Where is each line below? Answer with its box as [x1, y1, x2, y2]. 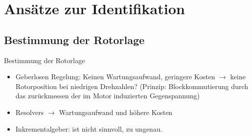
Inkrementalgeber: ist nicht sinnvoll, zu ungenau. [15, 123, 163, 134]
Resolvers [15, 107, 44, 117]
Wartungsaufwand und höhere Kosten [59, 107, 172, 117]
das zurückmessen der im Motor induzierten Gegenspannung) [15, 91, 200, 101]
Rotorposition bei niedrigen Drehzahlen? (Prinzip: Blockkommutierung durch [15, 81, 249, 91]
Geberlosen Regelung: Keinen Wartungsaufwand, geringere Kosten [15, 71, 215, 82]
